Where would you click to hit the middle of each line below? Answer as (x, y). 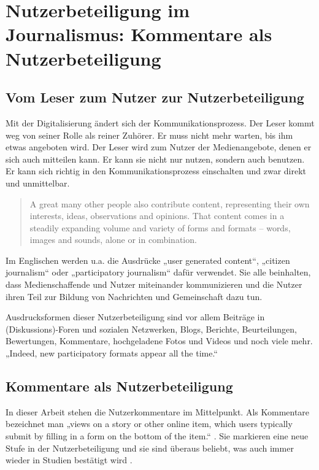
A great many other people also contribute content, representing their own (170, 203)
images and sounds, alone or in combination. (113, 240)
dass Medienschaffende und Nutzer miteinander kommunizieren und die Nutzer (154, 284)
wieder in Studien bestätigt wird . (69, 460)
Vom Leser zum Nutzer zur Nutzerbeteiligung (155, 97)
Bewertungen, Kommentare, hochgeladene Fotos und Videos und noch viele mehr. (159, 341)
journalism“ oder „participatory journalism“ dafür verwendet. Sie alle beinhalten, (158, 272)
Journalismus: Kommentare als (139, 34)
